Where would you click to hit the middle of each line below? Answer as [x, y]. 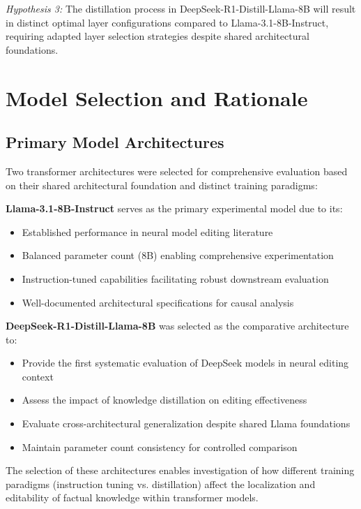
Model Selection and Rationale [157, 97]
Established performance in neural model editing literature [147, 231]
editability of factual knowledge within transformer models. [132, 497]
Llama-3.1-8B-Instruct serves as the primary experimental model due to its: [174, 208]
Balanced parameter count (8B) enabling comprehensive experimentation [178, 255]
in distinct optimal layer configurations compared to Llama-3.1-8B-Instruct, [167, 22]
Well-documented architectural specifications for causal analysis [158, 302]
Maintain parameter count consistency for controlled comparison [160, 447]
